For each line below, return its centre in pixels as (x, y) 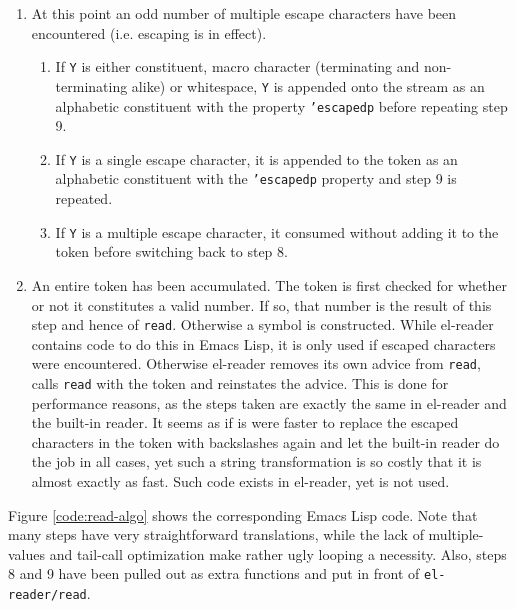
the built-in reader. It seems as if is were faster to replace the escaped (245, 422)
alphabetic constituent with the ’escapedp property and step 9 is (256, 178)
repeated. (84, 198)
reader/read (47, 595)
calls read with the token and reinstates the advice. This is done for (240, 383)
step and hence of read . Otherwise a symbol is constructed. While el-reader (262, 324)
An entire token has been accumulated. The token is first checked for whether (269, 284)
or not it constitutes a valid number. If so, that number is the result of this (261, 304)
